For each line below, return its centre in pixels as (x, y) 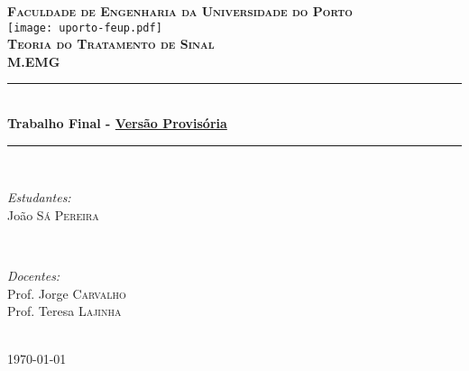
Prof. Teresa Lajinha (64, 311)
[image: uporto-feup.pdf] (85, 28)
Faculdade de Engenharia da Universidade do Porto (180, 11)
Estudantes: (39, 197)
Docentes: (34, 275)
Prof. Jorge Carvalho (67, 293)
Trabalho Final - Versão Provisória (117, 123)
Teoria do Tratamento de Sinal (111, 44)
